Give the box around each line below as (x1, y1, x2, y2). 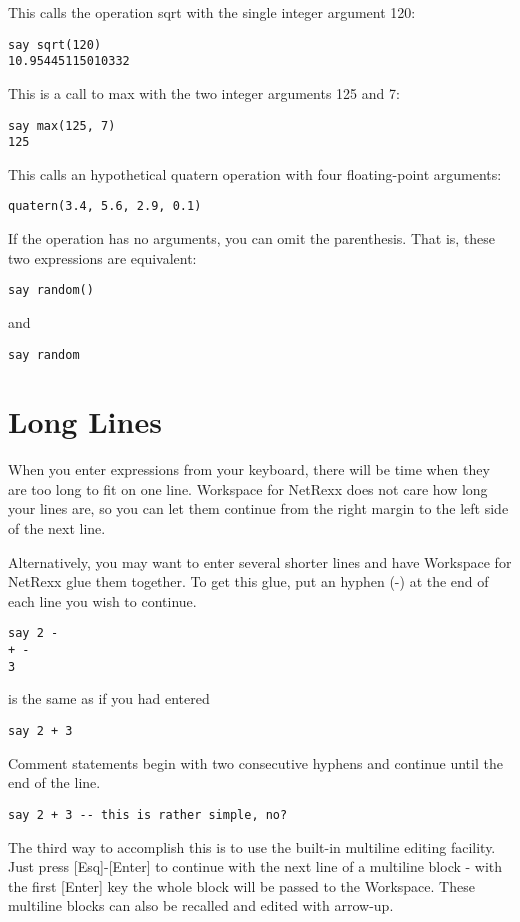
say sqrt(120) (8, 37, 102, 52)
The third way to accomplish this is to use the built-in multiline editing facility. (8, 836, 496, 857)
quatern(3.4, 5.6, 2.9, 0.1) (8, 199, 202, 214)
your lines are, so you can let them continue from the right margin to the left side (8, 498, 509, 519)
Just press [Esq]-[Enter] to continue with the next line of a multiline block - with (8, 856, 503, 877)
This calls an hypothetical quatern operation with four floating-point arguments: (8, 163, 502, 184)
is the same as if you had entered (8, 688, 210, 709)
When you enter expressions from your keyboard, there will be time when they (8, 459, 490, 480)
